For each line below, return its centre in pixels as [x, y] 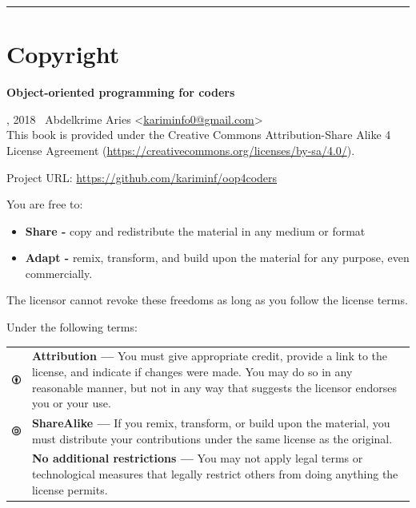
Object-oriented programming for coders [121, 92]
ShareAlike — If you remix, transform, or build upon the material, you [211, 423]
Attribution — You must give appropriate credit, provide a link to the [210, 356]
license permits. [70, 489]
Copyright [63, 54]
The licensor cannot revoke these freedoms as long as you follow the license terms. [207, 300]
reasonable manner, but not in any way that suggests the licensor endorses [214, 387]
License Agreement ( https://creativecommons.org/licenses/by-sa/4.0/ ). [181, 150]
